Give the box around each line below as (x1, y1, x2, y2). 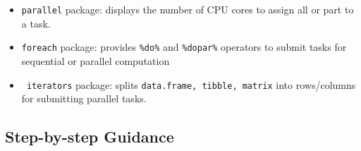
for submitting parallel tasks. (21, 91, 147, 106)
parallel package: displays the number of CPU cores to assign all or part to (21, 2, 354, 16)
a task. (21, 16, 51, 30)
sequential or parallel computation (21, 53, 170, 68)
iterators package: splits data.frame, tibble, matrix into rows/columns (26, 77, 356, 92)
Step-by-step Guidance (5, 126, 174, 147)
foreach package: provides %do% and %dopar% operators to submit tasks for (21, 40, 347, 54)
